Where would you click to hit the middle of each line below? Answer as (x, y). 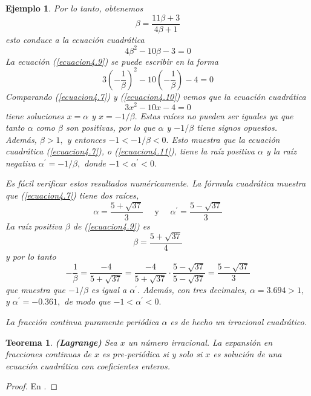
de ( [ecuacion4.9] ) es (111, 226)
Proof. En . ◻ (32, 386)
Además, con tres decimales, (195, 289)
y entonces (86, 139)
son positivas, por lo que (110, 127)
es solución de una (247, 354)
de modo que (87, 301)
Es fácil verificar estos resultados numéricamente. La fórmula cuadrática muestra (156, 183)
